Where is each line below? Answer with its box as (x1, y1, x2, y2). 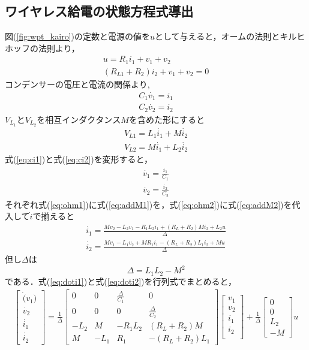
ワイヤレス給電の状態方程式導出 (5, 2, 194, 20)
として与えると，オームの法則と (155, 30, 280, 43)
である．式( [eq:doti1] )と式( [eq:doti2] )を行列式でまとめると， (5, 274, 236, 287)
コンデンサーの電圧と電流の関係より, (5, 77, 150, 90)
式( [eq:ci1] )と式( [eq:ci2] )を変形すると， (5, 153, 153, 165)
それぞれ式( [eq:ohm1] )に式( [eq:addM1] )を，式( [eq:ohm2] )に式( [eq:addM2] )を (5, 198, 292, 210)
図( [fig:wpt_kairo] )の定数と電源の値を (5, 30, 150, 43)
